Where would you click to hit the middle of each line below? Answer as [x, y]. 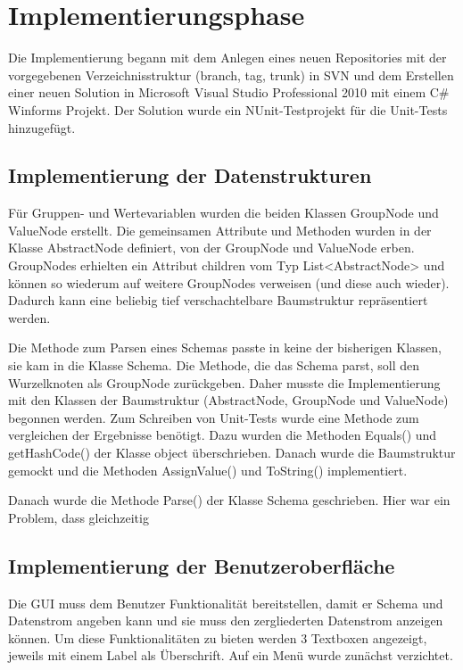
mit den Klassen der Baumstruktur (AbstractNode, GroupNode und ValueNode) [228, 400]
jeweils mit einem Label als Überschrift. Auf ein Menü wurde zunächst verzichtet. [231, 655]
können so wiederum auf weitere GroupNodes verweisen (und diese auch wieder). [229, 282]
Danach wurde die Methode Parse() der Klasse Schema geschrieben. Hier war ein [229, 500]
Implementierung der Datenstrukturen [190, 175]
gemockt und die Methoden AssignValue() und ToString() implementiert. [208, 470]
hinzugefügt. [42, 127]
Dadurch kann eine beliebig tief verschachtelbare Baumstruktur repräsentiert [218, 300]
